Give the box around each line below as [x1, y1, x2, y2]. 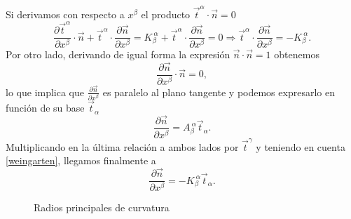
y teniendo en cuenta [256, 139, 345, 154]
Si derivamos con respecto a [6, 6, 125, 21]
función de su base [6, 100, 85, 115]
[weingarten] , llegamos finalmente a [6, 153, 156, 168]
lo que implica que [6, 84, 84, 99]
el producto [141, 6, 191, 21]
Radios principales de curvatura [34, 199, 170, 214]
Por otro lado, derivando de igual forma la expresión [6, 46, 230, 61]
